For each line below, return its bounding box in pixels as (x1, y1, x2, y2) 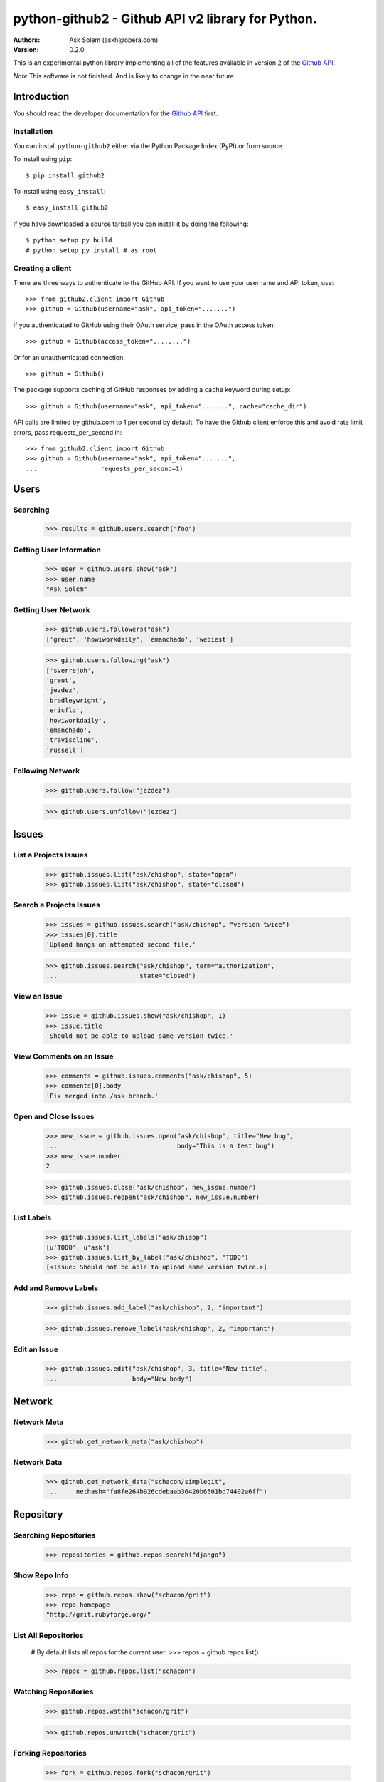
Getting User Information (13, 545, 101, 555)
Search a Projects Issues (13, 900, 101, 910)
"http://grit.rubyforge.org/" (46, 1611, 151, 1619)
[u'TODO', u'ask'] (46, 1243, 110, 1251)
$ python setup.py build (26, 236, 112, 244)
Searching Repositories (13, 1530, 96, 1540)
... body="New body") (46, 1374, 193, 1383)
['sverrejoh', (46, 666, 95, 674)
